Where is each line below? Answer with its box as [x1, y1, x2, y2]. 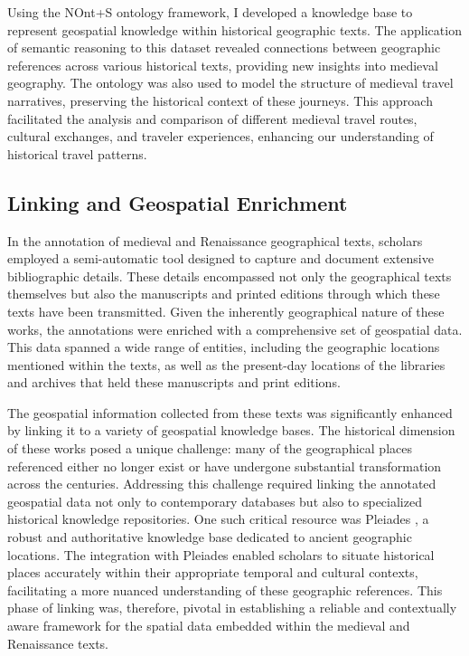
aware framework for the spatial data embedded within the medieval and [7, 616, 410, 635]
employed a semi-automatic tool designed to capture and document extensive [7, 249, 434, 268]
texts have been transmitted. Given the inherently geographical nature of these [7, 301, 445, 320]
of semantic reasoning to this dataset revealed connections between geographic [7, 38, 441, 57]
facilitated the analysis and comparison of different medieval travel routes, [7, 109, 417, 128]
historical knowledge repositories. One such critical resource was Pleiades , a [7, 509, 429, 528]
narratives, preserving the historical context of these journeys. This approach [7, 90, 433, 109]
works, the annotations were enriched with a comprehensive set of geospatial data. [7, 319, 463, 338]
